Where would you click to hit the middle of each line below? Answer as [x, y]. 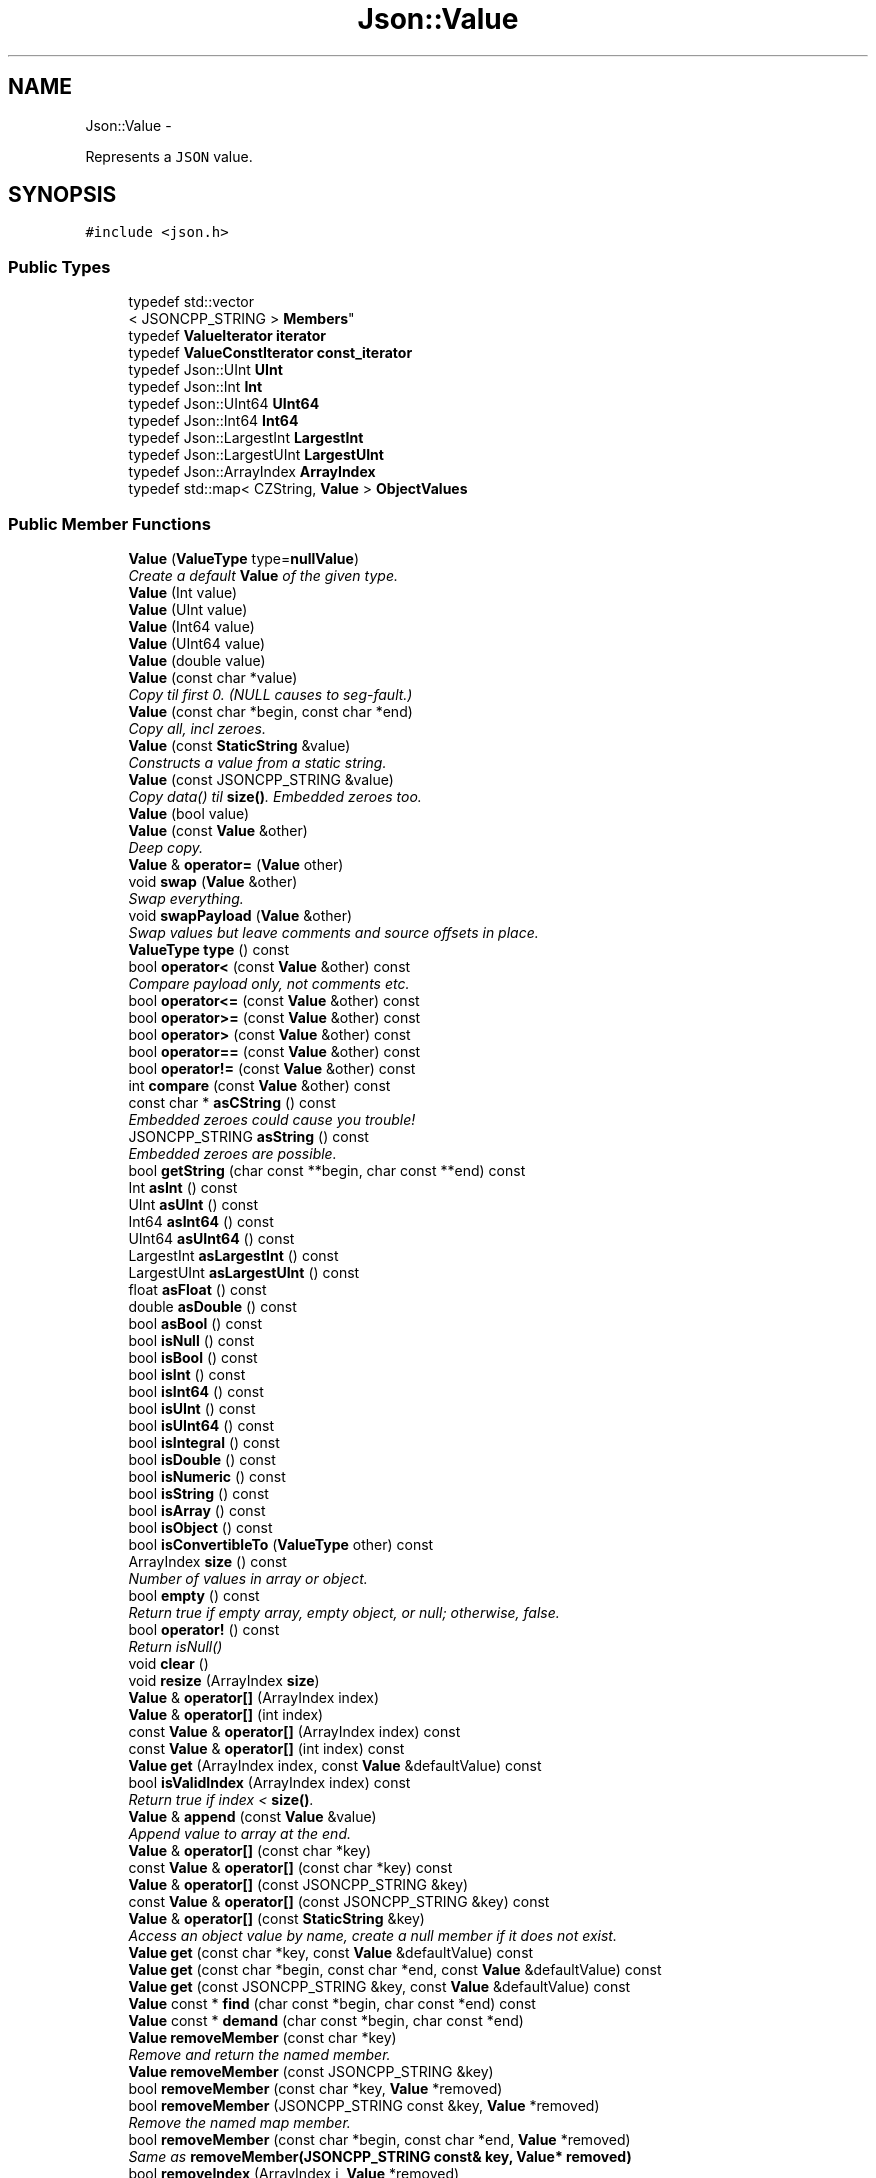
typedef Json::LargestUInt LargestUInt [256, 455]
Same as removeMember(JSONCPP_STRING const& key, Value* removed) [380, 2156]
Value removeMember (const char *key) [262, 2037]
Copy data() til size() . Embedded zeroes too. [275, 796]
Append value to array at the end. [239, 1833]
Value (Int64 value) [191, 626]
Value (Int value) [183, 592]
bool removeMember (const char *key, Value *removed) [315, 2088]
